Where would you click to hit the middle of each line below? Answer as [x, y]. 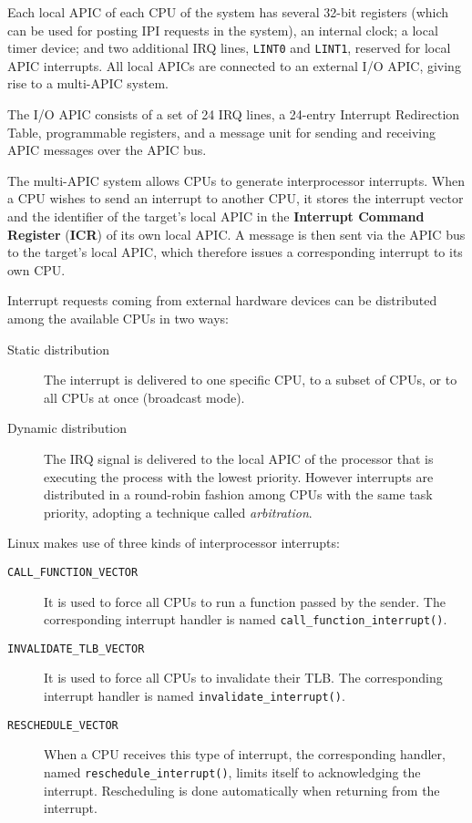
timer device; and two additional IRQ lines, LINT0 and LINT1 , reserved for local [229, 48]
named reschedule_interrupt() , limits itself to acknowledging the [232, 772]
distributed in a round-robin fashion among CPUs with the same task [238, 494]
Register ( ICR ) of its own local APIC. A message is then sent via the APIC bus [236, 234]
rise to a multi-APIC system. [88, 83]
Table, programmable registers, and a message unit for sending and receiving [222, 132]
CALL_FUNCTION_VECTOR [73, 572]
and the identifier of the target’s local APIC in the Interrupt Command [216, 216]
